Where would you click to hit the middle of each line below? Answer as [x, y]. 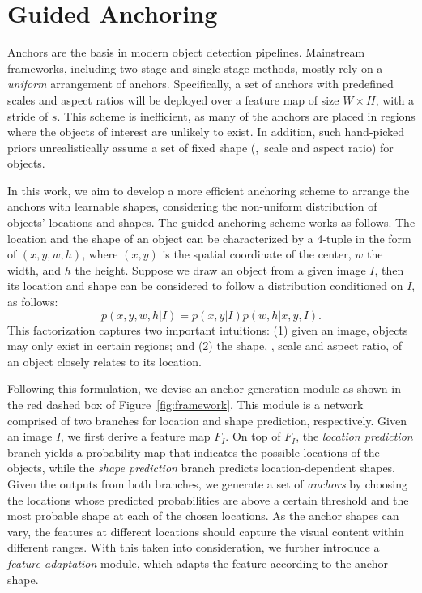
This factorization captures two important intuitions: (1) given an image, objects [208, 329]
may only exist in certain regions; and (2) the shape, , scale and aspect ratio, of [205, 346]
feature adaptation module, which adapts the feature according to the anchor [198, 563]
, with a [395, 99]
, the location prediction [354, 436]
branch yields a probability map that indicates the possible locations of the [194, 452]
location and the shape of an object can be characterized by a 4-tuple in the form [209, 238]
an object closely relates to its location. [104, 361]
